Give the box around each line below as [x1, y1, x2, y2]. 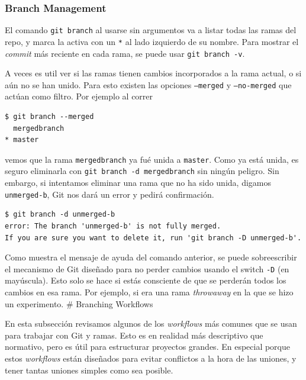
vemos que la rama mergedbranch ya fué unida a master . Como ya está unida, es [5, 153, 299, 165]
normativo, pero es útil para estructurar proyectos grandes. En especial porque [5, 340, 291, 353]
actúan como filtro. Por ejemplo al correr [5, 90, 153, 102]
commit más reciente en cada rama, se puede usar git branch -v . [5, 47, 245, 59]
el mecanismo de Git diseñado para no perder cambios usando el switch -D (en [5, 262, 289, 275]
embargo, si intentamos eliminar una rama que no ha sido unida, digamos [5, 176, 271, 189]
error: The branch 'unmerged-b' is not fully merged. [5, 221, 221, 230]
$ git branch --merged [5, 112, 94, 121]
